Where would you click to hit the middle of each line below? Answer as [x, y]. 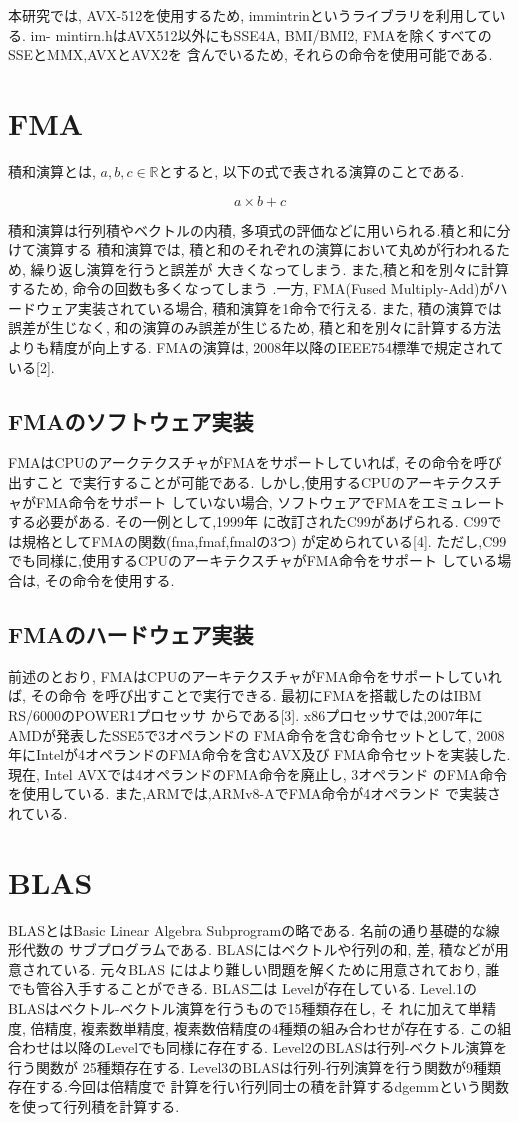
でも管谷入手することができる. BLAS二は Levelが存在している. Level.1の [243, 988]
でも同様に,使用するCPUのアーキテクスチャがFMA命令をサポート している [253, 560]
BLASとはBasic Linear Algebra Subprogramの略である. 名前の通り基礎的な [247, 929]
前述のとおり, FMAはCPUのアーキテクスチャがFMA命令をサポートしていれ [255, 675]
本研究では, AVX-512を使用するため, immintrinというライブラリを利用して [250, 15]
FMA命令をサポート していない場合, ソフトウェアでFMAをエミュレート [270, 501]
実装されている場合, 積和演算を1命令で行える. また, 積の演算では [289, 307]
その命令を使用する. [109, 580]
